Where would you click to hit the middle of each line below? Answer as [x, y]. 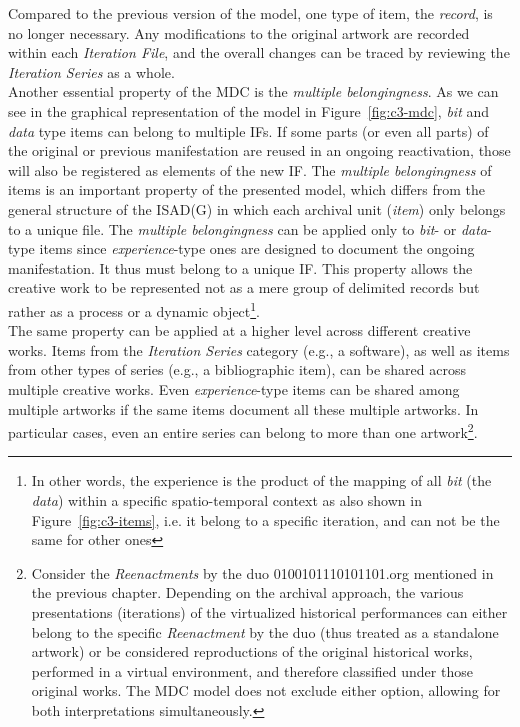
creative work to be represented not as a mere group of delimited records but [244, 287]
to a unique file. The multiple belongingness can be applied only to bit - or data [248, 228]
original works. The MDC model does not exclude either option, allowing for [266, 690]
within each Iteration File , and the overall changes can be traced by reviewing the [259, 52]
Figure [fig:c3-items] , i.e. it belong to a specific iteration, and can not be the [265, 519]
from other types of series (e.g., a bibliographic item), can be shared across [237, 369]
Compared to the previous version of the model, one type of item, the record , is [250, 13]
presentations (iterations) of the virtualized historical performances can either [269, 611]
